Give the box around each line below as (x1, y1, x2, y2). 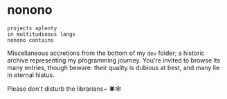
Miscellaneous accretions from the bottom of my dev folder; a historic (7, 49, 206, 57)
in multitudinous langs (7, 30, 76, 38)
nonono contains (7, 36, 54, 43)
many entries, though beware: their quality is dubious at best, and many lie (7, 63, 220, 71)
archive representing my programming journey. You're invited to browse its (7, 56, 221, 64)
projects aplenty (7, 25, 57, 32)
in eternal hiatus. (7, 71, 55, 79)
